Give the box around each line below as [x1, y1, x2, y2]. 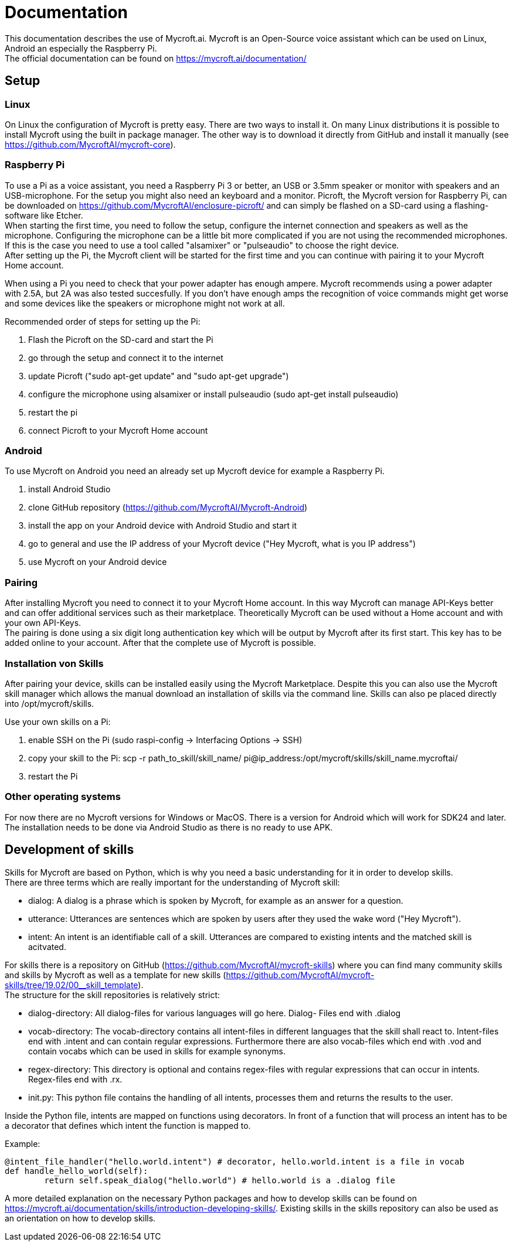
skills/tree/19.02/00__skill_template [5, 979, 138, 990]
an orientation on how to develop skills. [5, 1213, 156, 1223]
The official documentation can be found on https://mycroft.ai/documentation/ [5, 53, 307, 63]
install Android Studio [28, 484, 111, 495]
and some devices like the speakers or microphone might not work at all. [5, 298, 285, 308]
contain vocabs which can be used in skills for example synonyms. [28, 1046, 286, 1056]
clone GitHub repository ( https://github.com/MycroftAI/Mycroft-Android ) [28, 502, 308, 513]
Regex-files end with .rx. [28, 1074, 123, 1084]
